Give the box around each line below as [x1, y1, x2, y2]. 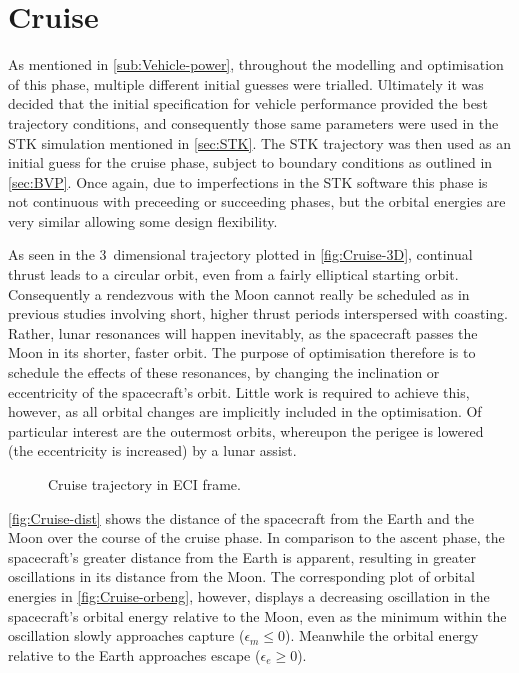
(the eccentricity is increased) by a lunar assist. [8, 440, 297, 461]
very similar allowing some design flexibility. [8, 210, 278, 231]
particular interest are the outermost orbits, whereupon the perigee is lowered [8, 420, 484, 441]
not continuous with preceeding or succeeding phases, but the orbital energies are [8, 191, 506, 212]
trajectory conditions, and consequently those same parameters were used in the [8, 112, 499, 133]
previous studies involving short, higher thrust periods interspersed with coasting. [8, 303, 508, 324]
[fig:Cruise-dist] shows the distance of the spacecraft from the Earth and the [8, 507, 474, 528]
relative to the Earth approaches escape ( [8, 644, 261, 665]
